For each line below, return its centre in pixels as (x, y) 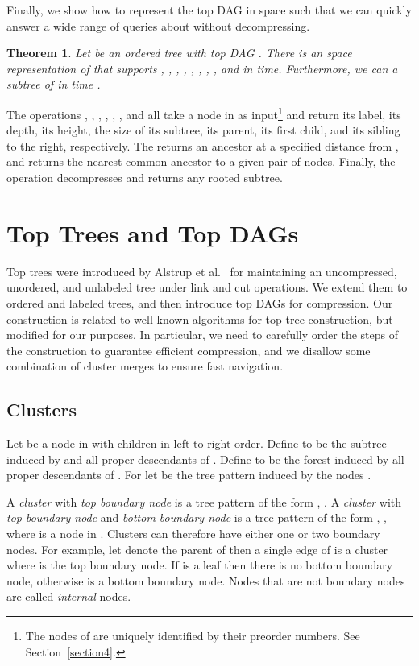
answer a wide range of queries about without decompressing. (158, 25)
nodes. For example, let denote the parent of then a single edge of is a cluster (197, 549)
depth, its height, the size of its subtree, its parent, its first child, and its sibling (203, 130)
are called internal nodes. (69, 596)
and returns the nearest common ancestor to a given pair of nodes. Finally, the (201, 161)
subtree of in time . (54, 84)
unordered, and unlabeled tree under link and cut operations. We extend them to (207, 287)
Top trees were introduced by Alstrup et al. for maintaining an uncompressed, (202, 271)
